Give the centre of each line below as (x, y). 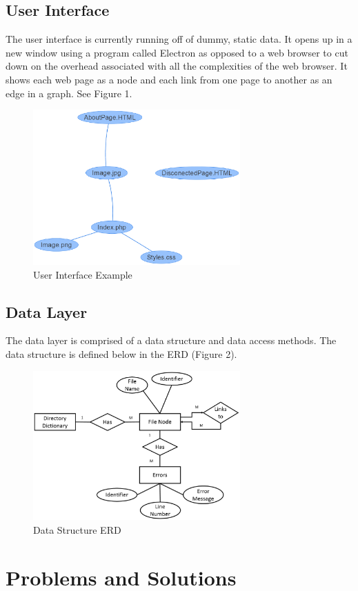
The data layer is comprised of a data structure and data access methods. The (171, 340)
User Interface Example (83, 274)
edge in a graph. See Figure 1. (69, 93)
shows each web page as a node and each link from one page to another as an (169, 79)
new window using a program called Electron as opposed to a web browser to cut (177, 52)
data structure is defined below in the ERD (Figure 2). (121, 354)
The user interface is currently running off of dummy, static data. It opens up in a (179, 39)
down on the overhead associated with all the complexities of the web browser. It (177, 66)
